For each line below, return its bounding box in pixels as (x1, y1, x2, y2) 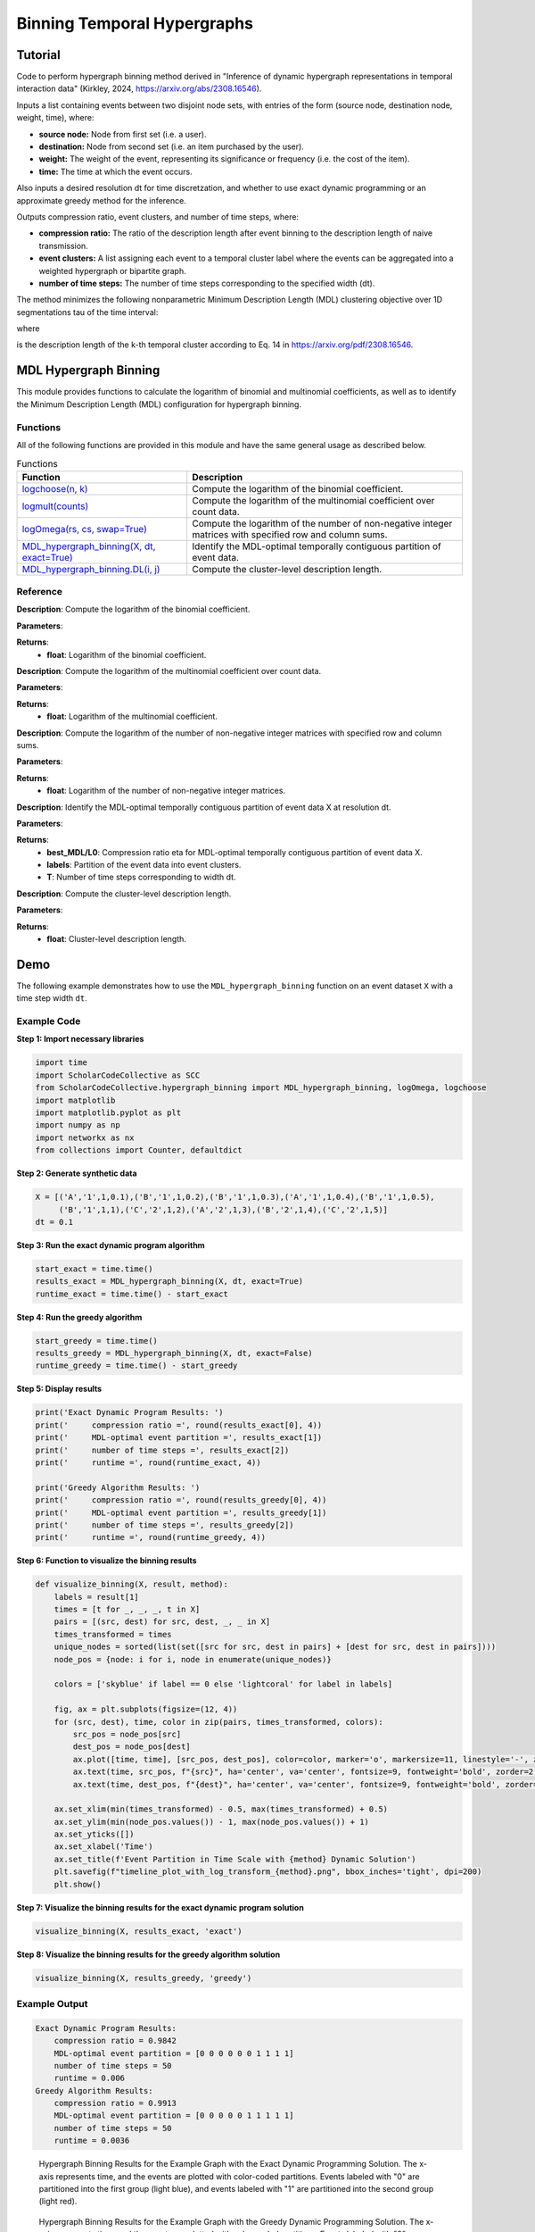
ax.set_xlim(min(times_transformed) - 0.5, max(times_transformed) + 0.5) (53, 1804, 388, 1814)
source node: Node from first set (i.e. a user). (38, 129, 207, 139)
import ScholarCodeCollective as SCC (35, 1070, 201, 1080)
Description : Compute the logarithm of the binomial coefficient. (16, 604, 251, 615)
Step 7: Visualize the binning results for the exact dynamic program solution (16, 1902, 305, 1912)
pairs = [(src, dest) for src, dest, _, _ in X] (53, 1617, 271, 1627)
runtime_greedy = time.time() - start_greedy (35, 1361, 238, 1370)
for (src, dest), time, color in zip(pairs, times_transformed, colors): (53, 1717, 383, 1727)
